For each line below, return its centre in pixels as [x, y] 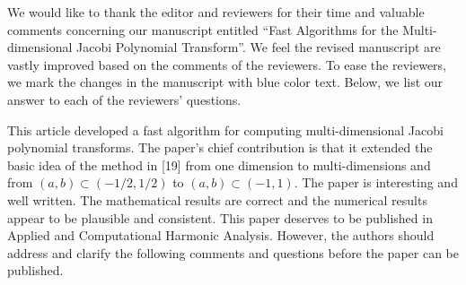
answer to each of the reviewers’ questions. [124, 99]
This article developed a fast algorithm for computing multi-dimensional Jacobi [225, 130]
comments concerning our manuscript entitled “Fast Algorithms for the [203, 29]
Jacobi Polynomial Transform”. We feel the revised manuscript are [259, 47]
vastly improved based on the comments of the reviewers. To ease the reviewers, [227, 64]
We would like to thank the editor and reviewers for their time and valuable [216, 12]
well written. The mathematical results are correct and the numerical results [217, 199]
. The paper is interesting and [376, 182]
